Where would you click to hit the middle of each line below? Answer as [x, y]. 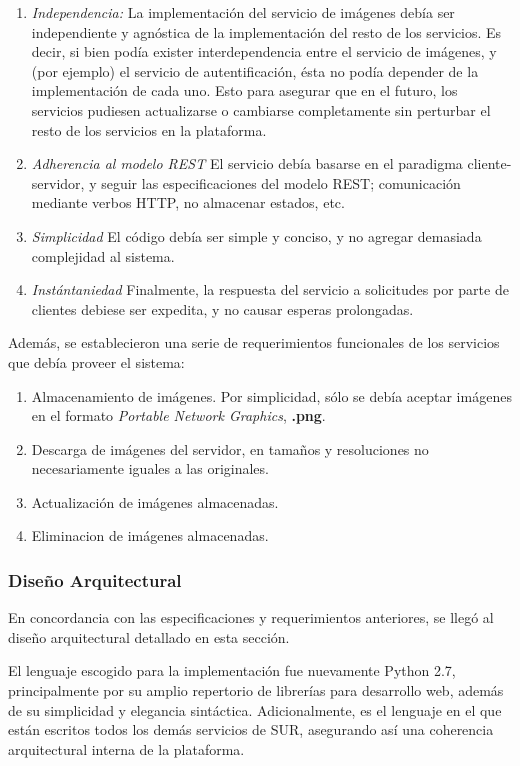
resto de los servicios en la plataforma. [149, 129]
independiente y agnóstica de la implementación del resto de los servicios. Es [266, 31]
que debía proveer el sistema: [96, 361]
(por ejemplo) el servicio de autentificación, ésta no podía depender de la [255, 70]
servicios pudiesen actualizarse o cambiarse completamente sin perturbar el [261, 109]
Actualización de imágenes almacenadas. [155, 501]
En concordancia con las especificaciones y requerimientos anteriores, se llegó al [251, 617]
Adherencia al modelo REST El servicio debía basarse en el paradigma [247, 163]
